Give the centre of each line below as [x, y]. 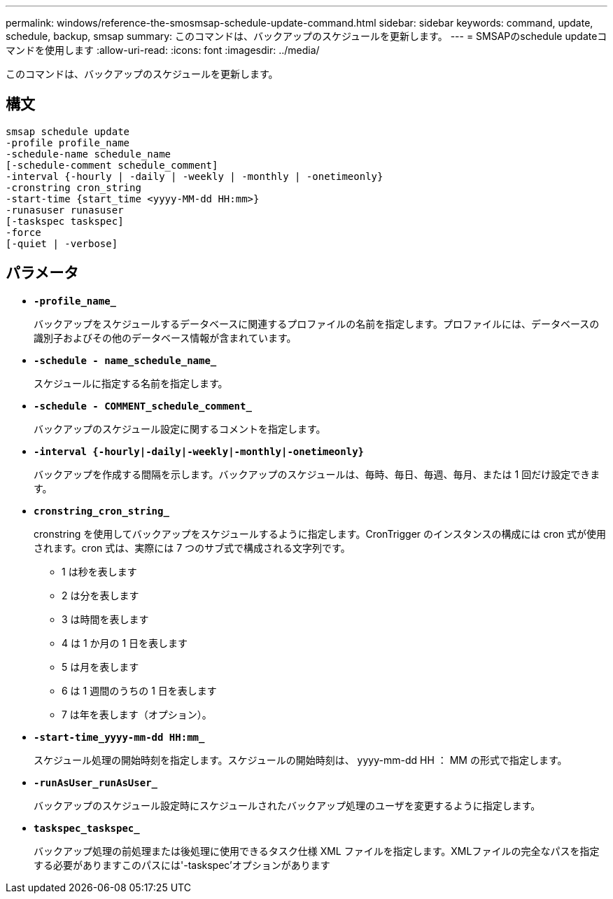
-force [23, 232]
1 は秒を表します [99, 571]
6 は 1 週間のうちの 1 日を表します [139, 690]
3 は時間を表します [105, 619]
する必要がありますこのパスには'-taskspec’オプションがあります [182, 865]
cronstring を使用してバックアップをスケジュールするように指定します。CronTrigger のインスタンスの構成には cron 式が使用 [320, 534]
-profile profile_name [68, 142]
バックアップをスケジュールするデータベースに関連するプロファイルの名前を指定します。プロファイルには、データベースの [317, 323]
